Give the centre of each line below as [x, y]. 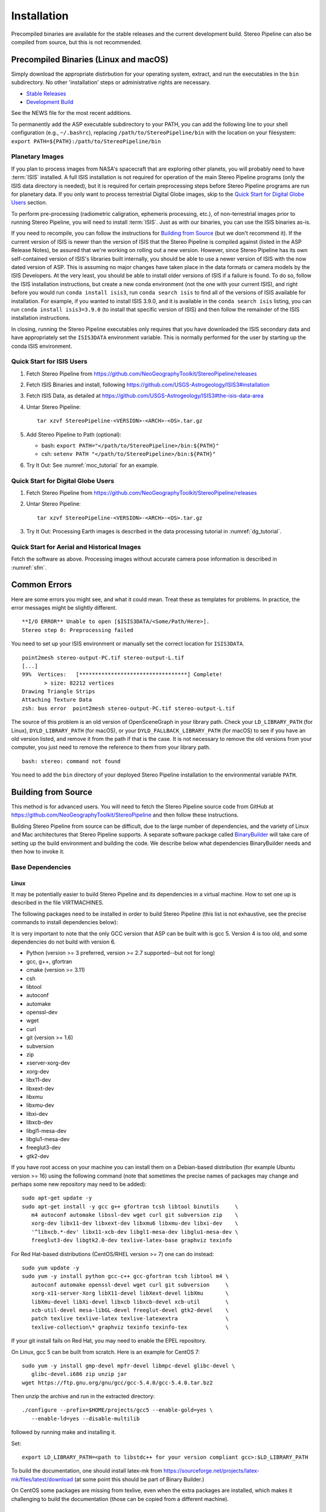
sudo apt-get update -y [57, 1198]
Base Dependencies [41, 867]
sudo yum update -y [51, 1268]
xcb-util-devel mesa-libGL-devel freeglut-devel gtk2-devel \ [130, 1310]
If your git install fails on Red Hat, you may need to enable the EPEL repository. [109, 1341]
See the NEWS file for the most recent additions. [72, 113]
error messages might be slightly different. [64, 607]
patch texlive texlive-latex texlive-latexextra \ [130, 1319]
